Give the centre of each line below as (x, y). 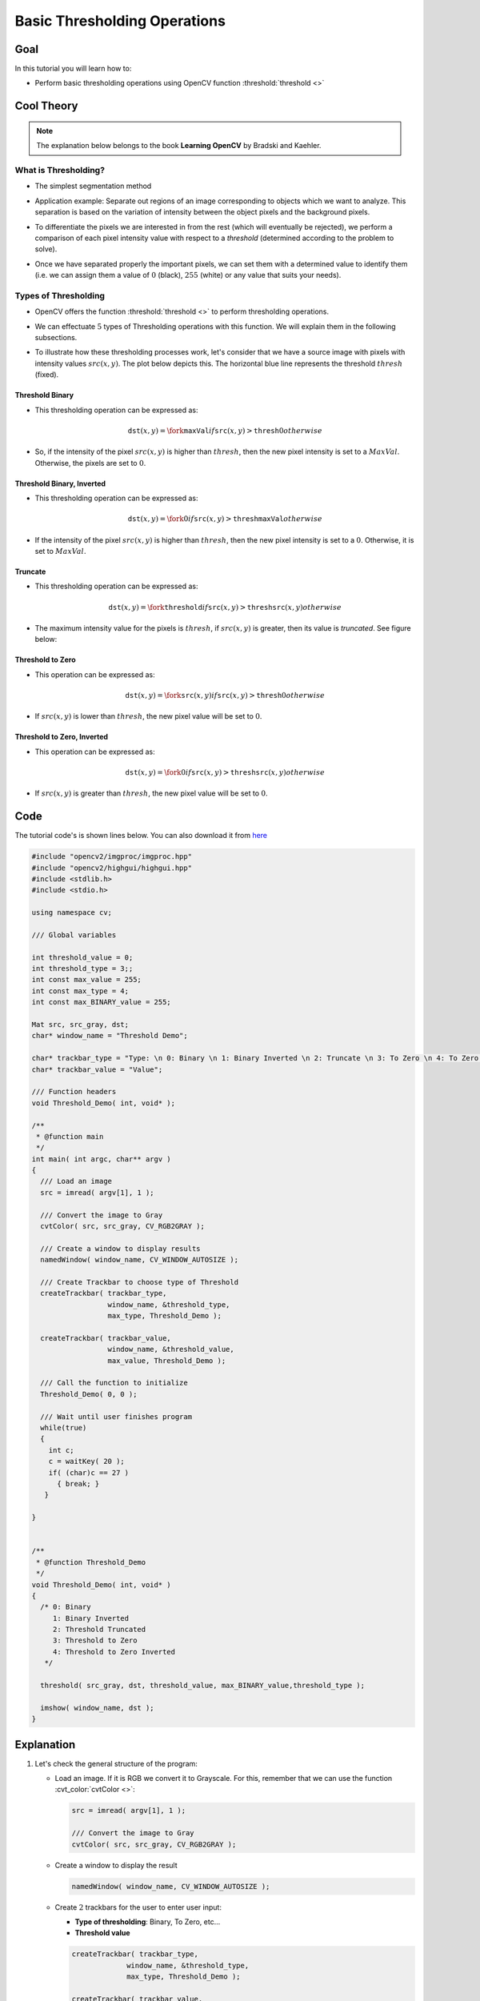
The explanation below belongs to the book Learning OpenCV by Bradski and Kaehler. (179, 146)
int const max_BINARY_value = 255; (101, 1002)
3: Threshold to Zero (95, 1640)
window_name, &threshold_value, (171, 1349)
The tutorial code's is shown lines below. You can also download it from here (141, 836)
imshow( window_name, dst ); (98, 1708)
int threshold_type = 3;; (82, 969)
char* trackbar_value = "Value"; (97, 1069)
